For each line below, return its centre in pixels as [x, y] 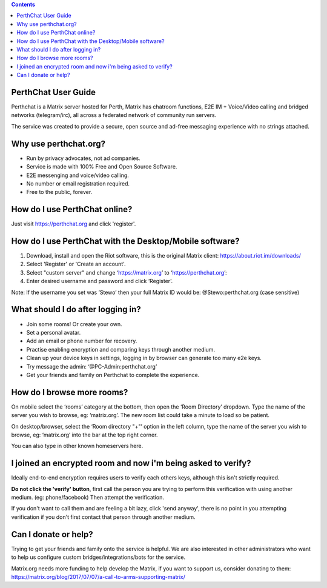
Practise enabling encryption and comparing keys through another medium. [121, 349]
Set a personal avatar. [54, 332]
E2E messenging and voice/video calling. [78, 175]
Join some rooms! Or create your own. [74, 324]
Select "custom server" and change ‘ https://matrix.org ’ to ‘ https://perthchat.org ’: [127, 272]
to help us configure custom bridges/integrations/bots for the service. [98, 557]
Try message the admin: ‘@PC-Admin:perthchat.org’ [92, 366]
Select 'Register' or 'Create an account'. [76, 264]
